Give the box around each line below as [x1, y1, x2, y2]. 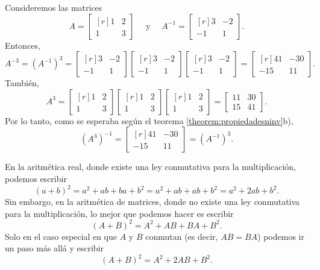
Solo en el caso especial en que [5, 230, 118, 242]
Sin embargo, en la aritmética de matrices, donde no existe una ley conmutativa [5, 195, 300, 208]
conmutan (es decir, [145, 230, 218, 242]
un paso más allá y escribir [5, 242, 104, 254]
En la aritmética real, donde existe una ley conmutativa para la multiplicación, [5, 160, 296, 173]
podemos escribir [5, 172, 67, 184]
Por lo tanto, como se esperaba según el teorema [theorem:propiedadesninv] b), [5, 114, 293, 127]
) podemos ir [257, 230, 304, 242]
